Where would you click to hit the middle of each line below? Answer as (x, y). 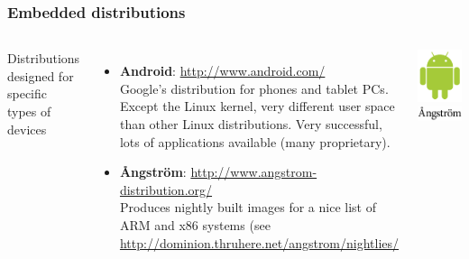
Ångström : (153, 172)
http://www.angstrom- (254, 172)
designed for (41, 75)
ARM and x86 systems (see (195, 224)
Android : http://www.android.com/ (222, 71)
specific (28, 93)
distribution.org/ (166, 189)
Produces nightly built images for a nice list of (248, 207)
